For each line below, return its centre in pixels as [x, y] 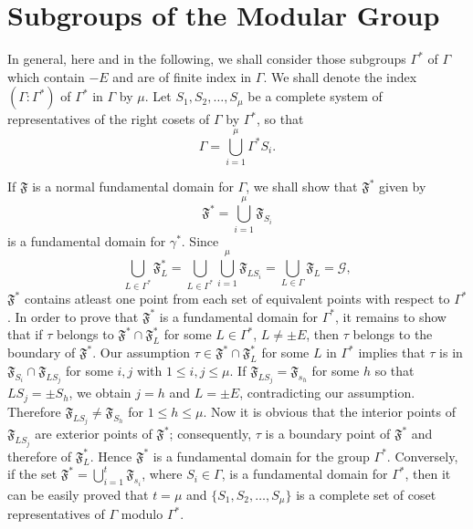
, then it [428, 474]
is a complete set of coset [366, 494]
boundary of [42, 353]
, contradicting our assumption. [327, 393]
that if [25, 334]
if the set [32, 474]
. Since [200, 240]
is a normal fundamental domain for [133, 187]
